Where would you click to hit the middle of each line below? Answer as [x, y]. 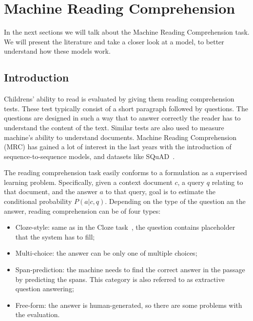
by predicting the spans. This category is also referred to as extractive [120, 279]
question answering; [45, 289]
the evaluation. [38, 314]
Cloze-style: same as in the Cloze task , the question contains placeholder [125, 227]
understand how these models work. [57, 51]
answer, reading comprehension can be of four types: [82, 211]
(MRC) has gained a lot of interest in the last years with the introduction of [118, 147]
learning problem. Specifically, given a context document [88, 182]
